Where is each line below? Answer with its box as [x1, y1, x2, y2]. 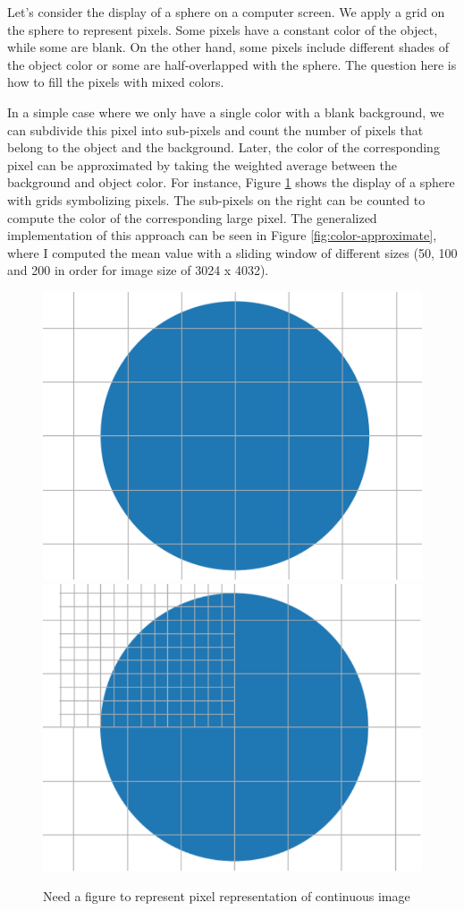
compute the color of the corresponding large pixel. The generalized [7, 208, 377, 227]
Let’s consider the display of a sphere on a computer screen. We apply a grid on [7, 3, 445, 21]
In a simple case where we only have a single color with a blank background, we [7, 102, 444, 121]
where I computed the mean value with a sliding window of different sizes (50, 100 [7, 243, 458, 262]
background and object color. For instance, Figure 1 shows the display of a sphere [7, 173, 455, 192]
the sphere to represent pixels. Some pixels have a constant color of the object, [7, 20, 438, 39]
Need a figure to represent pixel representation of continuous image [43, 887, 410, 906]
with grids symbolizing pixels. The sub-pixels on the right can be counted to [7, 190, 426, 209]
